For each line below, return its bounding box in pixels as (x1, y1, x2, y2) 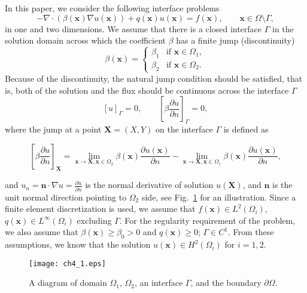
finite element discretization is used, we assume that (5, 202, 196, 215)
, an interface (134, 276, 183, 289)
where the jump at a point (5, 122, 102, 135)
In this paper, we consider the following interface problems (5, 2, 220, 14)
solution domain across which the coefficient (5, 34, 166, 47)
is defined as (223, 122, 269, 135)
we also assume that (5, 226, 78, 238)
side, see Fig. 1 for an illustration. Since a (141, 190, 296, 203)
